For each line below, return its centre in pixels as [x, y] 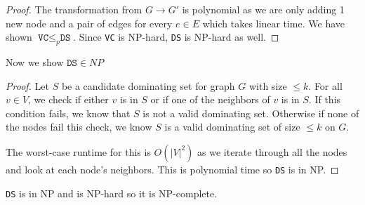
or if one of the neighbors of [210, 99]
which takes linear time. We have [274, 23]
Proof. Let [27, 85]
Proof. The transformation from [74, 9]
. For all [325, 85]
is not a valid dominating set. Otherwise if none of [251, 113]
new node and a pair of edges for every [89, 23]
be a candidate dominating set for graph [148, 85]
